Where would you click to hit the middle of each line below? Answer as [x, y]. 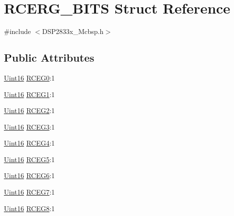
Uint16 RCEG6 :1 [29, 175]
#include [18, 31]
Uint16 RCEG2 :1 [29, 110]
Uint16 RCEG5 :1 [29, 159]
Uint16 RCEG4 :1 [29, 143]
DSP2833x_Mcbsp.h [73, 31]
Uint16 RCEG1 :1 [29, 94]
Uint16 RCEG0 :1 [29, 77]
